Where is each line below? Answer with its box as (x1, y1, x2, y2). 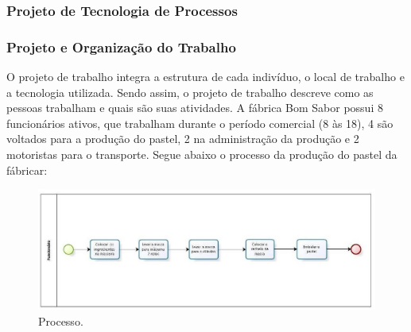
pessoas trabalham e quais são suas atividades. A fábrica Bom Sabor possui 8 (6, 99, 383, 116)
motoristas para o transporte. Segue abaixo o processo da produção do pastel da (6, 146, 397, 163)
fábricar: (6, 161, 48, 178)
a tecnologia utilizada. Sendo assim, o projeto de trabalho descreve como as (6, 83, 374, 100)
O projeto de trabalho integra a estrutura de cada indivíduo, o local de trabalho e (6, 68, 405, 85)
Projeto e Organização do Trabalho (6, 37, 236, 56)
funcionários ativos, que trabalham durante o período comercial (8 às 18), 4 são (6, 114, 394, 131)
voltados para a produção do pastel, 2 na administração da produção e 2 (6, 130, 359, 147)
